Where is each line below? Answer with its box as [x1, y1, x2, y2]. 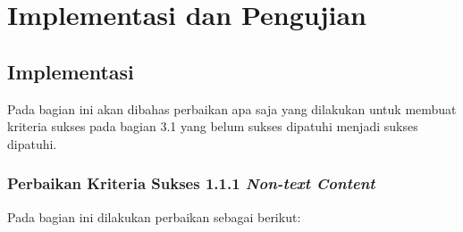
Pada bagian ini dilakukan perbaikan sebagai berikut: [7, 207, 301, 226]
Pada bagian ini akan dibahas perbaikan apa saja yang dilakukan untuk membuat [7, 99, 457, 118]
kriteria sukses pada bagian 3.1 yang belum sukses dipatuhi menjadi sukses [7, 117, 418, 136]
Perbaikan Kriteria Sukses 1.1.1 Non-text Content [7, 172, 375, 195]
